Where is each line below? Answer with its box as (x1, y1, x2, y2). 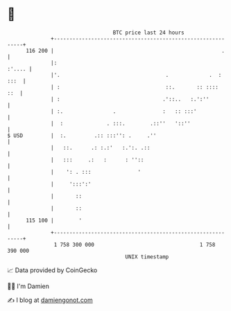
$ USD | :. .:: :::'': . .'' (7, 132, 157, 139)
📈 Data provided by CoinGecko (7, 266, 98, 274)
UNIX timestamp (125, 253, 169, 260)
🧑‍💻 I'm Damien (7, 282, 50, 290)
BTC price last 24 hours (112, 29, 185, 36)
